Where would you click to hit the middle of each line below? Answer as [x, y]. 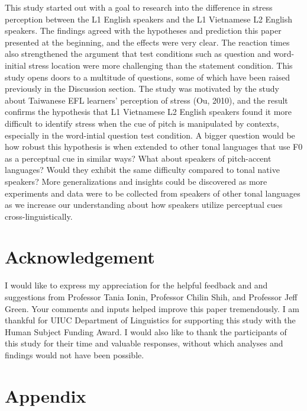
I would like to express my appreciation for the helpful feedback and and [136, 285]
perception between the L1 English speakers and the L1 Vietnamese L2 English [148, 19]
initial [15, 65]
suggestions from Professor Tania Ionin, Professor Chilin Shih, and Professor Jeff [151, 297]
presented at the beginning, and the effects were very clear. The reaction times [147, 42]
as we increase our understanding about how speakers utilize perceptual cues [144, 205]
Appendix [46, 395]
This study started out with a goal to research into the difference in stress [139, 7]
